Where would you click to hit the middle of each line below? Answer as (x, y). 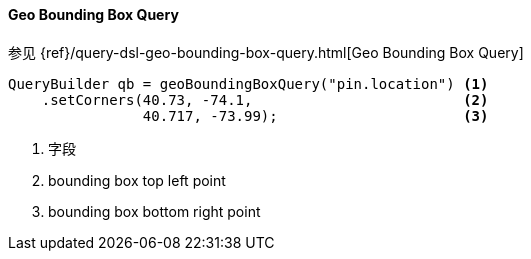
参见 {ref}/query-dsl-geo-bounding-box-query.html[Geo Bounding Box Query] (266, 52)
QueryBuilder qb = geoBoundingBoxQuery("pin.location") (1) (248, 83)
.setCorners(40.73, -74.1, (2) (265, 99)
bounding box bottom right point (154, 211)
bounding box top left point (137, 180)
